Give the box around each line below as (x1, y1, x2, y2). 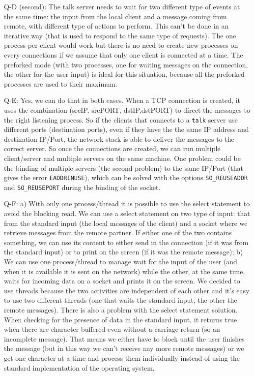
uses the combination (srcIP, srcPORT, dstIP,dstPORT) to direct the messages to (4, 104, 250, 115)
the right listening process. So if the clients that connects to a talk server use (4, 114, 238, 125)
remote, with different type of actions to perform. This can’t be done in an (4, 21, 229, 31)
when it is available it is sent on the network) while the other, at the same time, (4, 266, 245, 276)
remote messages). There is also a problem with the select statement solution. (4, 305, 238, 314)
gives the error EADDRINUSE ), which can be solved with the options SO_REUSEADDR (4, 172, 248, 183)
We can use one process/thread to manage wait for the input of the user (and (4, 256, 237, 267)
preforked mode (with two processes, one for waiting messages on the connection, (4, 59, 248, 69)
